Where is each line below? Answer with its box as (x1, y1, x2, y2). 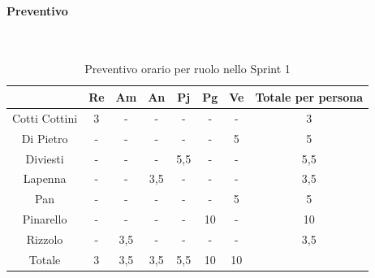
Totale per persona (255, 88, 364, 105)
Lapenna (23, 170, 67, 187)
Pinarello (22, 211, 67, 228)
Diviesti (25, 150, 64, 167)
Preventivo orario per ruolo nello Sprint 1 (84, 60, 291, 77)
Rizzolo (26, 230, 63, 247)
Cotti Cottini (12, 109, 78, 126)
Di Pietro (21, 129, 68, 146)
